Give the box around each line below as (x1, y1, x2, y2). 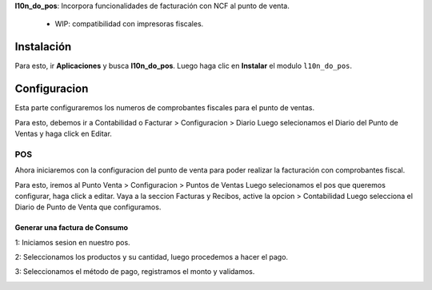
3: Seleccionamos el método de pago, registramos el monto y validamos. (14, 267, 255, 276)
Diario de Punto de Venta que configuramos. (14, 202, 162, 212)
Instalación (14, 40, 72, 54)
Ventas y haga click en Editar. (14, 129, 112, 138)
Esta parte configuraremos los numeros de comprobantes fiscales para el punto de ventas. (14, 103, 315, 113)
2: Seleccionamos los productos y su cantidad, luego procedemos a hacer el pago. (14, 252, 288, 262)
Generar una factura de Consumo (14, 223, 128, 232)
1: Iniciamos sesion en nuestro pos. (14, 237, 131, 247)
